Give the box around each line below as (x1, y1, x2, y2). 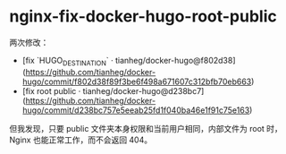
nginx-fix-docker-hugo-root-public (9, 6, 277, 27)
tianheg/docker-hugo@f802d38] (114, 55, 236, 65)
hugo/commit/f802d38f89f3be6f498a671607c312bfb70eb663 (21, 76, 252, 87)
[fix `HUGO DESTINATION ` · (21, 55, 114, 68)
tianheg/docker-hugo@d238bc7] (82, 85, 205, 96)
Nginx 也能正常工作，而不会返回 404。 (9, 134, 153, 145)
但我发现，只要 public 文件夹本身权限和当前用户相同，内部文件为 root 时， (9, 123, 283, 133)
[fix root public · (21, 85, 81, 96)
